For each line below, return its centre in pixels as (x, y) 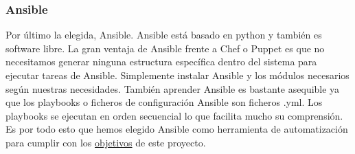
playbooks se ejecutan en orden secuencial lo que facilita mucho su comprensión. (174, 115)
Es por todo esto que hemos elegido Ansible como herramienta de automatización (177, 129)
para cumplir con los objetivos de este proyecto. (106, 142)
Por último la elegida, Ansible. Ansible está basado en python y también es (164, 35)
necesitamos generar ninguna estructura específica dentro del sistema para (161, 62)
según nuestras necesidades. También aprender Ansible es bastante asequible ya (173, 88)
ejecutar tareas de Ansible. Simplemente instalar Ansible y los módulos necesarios (177, 75)
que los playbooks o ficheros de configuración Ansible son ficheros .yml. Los (164, 102)
